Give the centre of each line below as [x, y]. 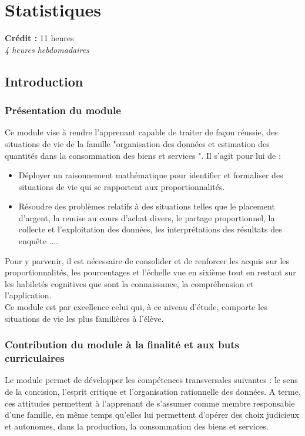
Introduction [44, 81]
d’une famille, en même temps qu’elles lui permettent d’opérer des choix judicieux [152, 415]
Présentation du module [63, 110]
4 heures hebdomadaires [47, 49]
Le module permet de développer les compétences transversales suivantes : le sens [151, 380]
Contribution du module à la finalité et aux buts [122, 345]
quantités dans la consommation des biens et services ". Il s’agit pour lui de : [143, 155]
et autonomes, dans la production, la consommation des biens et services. [137, 426]
